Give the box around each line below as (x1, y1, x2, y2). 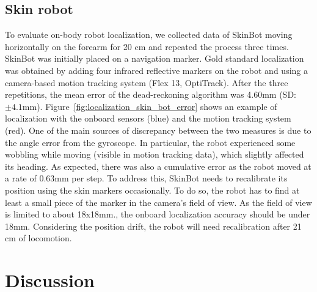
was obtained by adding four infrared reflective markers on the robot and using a (5, 64, 308, 76)
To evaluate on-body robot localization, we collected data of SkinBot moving (5, 28, 293, 41)
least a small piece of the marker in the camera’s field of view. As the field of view (5, 195, 312, 208)
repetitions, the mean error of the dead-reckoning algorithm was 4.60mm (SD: (5, 88, 296, 101)
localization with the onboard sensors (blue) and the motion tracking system (5, 112, 291, 125)
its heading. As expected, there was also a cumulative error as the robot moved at (5, 159, 312, 172)
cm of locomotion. (5, 232, 72, 244)
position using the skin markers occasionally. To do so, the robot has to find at (5, 183, 300, 196)
